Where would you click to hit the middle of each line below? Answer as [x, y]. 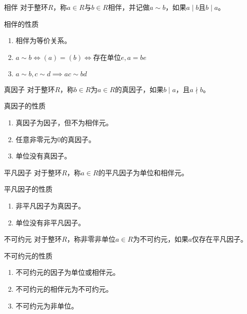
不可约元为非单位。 [47, 305]
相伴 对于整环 [26, 7]
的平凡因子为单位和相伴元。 [143, 172]
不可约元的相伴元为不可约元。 [64, 288]
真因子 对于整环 [29, 89]
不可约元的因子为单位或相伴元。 [68, 272]
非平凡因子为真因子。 [50, 205]
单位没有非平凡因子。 [50, 222]
